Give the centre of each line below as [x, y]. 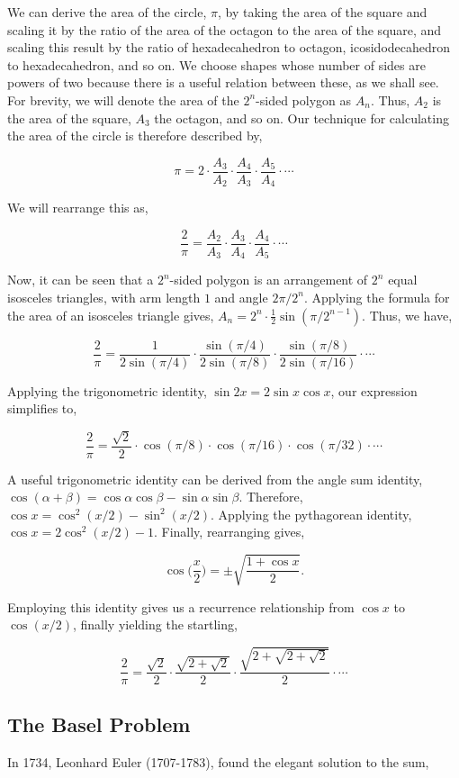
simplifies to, [42, 408]
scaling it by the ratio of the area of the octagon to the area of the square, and [225, 29]
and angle [241, 297]
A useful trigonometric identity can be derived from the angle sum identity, [215, 479]
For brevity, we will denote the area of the [123, 100]
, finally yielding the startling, [155, 624]
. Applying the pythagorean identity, [311, 514]
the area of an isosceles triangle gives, [111, 315]
